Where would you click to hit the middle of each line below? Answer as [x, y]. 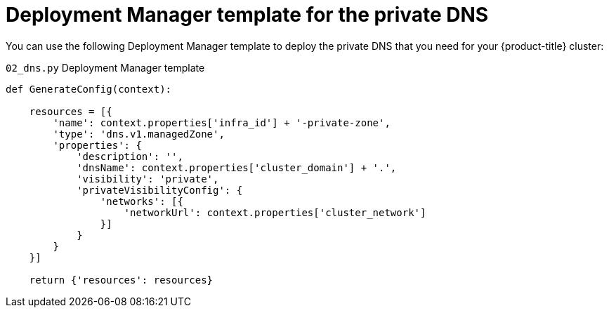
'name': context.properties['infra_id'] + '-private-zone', [222, 122]
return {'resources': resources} [121, 280]
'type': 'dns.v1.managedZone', [139, 134]
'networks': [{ [142, 201]
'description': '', [130, 156]
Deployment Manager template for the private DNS [247, 15]
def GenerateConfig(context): [89, 89]
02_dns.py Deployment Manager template [105, 67]
